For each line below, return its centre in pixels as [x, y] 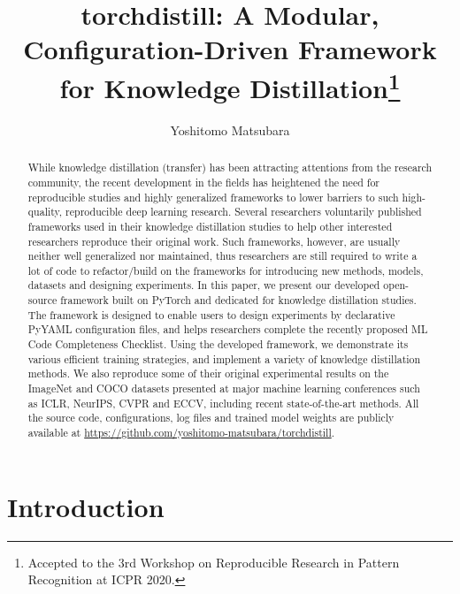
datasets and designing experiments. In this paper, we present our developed [204, 285]
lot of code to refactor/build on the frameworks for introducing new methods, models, [226, 270]
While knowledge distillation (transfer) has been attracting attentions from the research [230, 168]
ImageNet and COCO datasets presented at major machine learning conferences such [224, 388]
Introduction [86, 506]
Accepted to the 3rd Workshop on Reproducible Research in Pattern [214, 562]
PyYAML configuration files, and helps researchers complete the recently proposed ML [228, 329]
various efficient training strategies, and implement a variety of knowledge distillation [224, 358]
